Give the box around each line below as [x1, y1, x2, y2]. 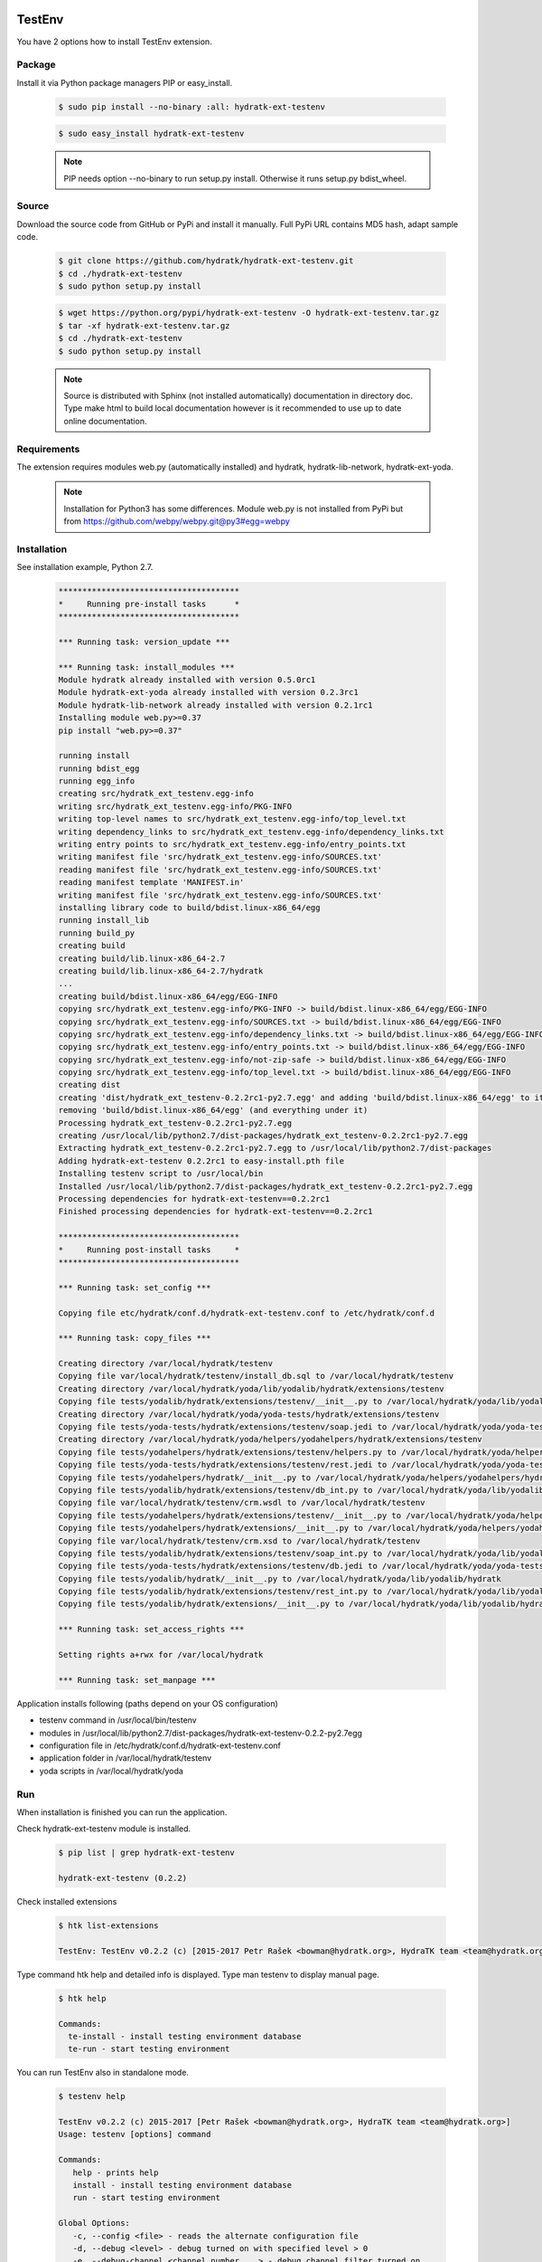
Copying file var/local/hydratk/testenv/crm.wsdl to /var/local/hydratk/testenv [58, 1497, 425, 1508]
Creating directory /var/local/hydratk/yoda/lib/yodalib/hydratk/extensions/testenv [58, 1383, 444, 1393]
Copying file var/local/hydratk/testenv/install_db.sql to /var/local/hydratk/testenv [58, 1371, 454, 1382]
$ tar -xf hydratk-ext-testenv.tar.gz [58, 320, 230, 330]
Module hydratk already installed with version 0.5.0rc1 [58, 674, 316, 685]
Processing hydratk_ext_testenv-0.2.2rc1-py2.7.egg [58, 1117, 293, 1128]
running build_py [58, 927, 135, 938]
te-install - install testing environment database [68, 2031, 302, 2041]
